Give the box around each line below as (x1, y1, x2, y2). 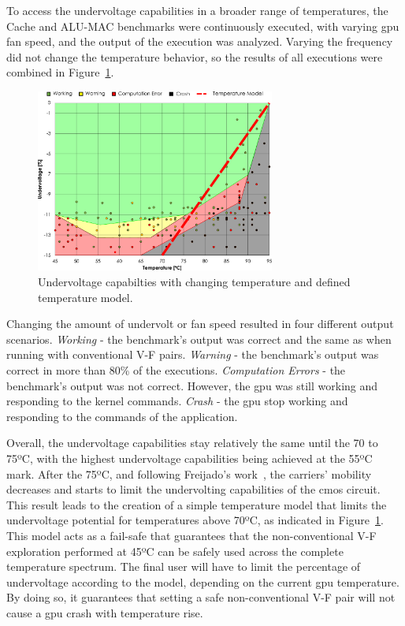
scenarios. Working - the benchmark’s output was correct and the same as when (6, 330, 392, 347)
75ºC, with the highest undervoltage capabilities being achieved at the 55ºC (6, 450, 373, 467)
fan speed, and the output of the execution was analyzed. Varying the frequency (6, 33, 393, 50)
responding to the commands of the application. (6, 408, 238, 424)
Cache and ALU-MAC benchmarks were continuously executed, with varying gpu (6, 17, 399, 34)
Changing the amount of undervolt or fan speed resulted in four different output (6, 315, 394, 332)
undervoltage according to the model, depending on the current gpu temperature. (6, 573, 399, 590)
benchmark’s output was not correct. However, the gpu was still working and (6, 377, 378, 393)
